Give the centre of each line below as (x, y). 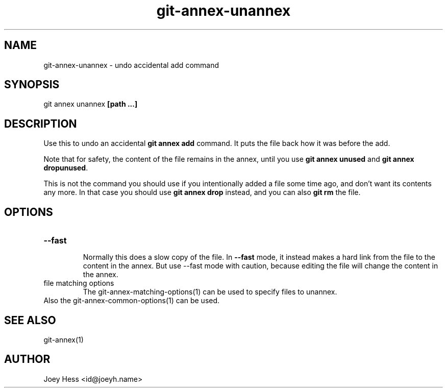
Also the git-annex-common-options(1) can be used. (132, 301)
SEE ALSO (30, 320)
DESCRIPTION (41, 124)
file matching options (79, 283)
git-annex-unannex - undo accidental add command (131, 65)
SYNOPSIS (32, 85)
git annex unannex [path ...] (91, 104)
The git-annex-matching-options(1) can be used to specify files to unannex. (210, 292)
